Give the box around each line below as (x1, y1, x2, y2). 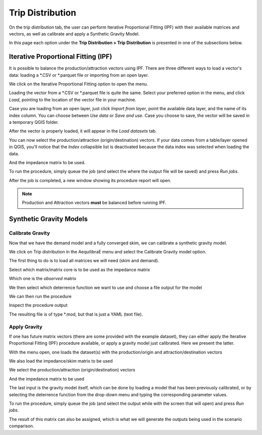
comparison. (9, 423, 34, 429)
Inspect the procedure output (9, 302, 68, 308)
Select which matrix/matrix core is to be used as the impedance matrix (9, 267, 150, 272)
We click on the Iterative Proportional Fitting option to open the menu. (9, 81, 148, 87)
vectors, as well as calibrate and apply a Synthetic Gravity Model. (9, 31, 140, 36)
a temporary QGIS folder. (9, 119, 59, 125)
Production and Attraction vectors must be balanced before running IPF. (22, 200, 167, 206)
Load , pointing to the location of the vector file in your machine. (9, 97, 136, 102)
